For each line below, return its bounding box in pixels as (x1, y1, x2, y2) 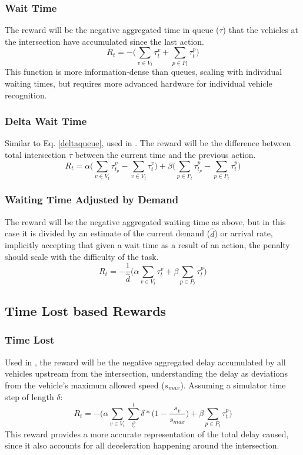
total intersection (5, 148, 66, 160)
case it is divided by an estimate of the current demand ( (5, 227, 211, 239)
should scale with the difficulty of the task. (5, 250, 159, 262)
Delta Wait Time (5, 114, 87, 128)
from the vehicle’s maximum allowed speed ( (5, 378, 165, 391)
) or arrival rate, (214, 227, 273, 239)
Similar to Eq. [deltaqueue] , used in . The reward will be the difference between (5, 137, 291, 149)
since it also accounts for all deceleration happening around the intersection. (5, 439, 279, 451)
